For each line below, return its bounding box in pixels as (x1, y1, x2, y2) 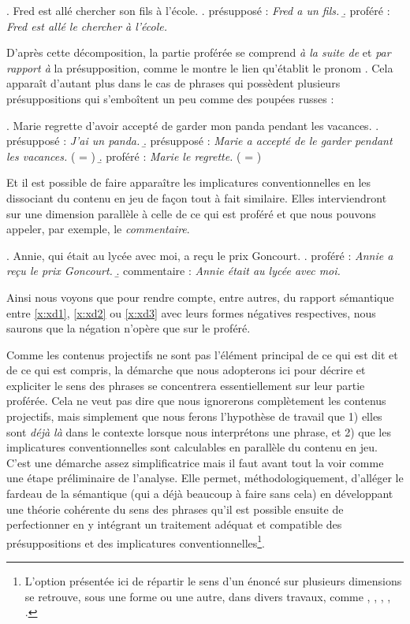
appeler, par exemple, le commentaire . (6, 221, 190, 237)
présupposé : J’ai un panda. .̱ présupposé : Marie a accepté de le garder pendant (6, 132, 393, 149)
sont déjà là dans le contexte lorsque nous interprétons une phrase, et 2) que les (6, 423, 391, 440)
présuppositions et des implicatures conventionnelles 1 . (6, 532, 266, 551)
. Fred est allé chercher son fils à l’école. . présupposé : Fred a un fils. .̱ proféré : (6, 2, 390, 18)
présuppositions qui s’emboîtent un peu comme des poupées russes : (6, 90, 334, 106)
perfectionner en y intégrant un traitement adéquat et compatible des (6, 516, 342, 533)
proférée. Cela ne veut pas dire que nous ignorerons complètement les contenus (6, 392, 386, 409)
